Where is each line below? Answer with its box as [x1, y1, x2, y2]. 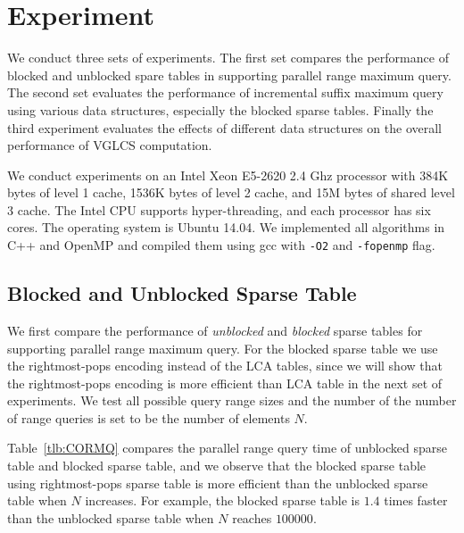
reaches [232, 508, 272, 527]
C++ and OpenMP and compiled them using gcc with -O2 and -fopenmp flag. [7, 236, 435, 254]
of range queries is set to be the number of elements [7, 408, 290, 427]
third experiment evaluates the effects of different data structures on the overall [7, 118, 443, 137]
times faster [384, 491, 448, 510]
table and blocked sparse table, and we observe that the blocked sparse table [7, 456, 427, 475]
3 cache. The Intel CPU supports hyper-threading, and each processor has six [7, 200, 431, 219]
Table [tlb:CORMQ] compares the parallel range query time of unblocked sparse [7, 438, 447, 457]
